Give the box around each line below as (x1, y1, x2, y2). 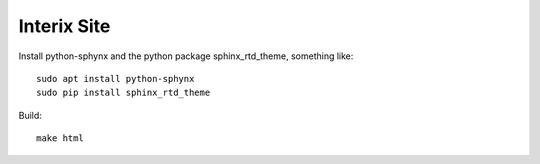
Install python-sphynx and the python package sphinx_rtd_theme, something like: (18, 50, 354, 62)
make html (36, 133, 84, 144)
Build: (18, 109, 42, 121)
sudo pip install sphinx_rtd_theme (36, 87, 211, 99)
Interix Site (18, 15, 111, 37)
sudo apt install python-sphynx (36, 73, 195, 84)
